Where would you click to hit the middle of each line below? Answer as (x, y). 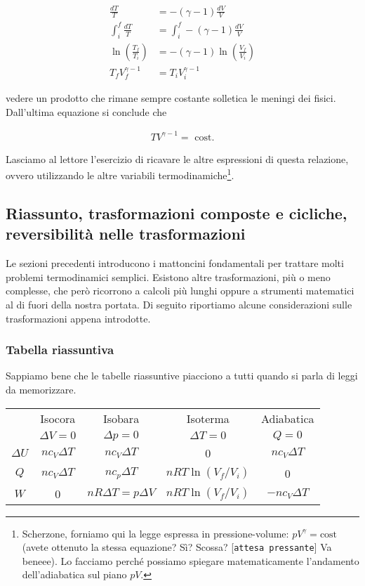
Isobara (121, 418)
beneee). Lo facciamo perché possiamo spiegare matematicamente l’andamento (191, 560)
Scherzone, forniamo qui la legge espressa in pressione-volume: (155, 533)
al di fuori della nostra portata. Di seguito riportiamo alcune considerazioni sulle (179, 304)
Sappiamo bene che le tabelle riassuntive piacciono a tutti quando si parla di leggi (182, 376)
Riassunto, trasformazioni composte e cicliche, (177, 213)
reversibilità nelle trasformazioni (126, 234)
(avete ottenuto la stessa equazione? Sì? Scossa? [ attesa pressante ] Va (177, 547)
